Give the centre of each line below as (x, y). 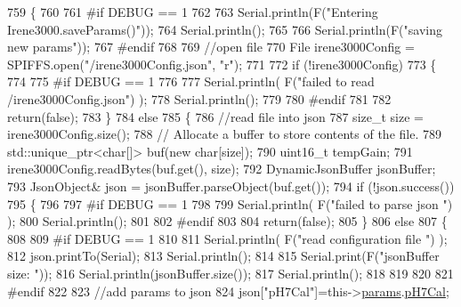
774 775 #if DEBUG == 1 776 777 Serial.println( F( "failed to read (191, 81)
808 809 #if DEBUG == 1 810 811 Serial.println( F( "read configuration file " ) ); (227, 238)
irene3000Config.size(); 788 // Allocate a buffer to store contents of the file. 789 (224, 134)
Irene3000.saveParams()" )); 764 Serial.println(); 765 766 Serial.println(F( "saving (225, 29)
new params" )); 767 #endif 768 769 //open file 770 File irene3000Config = (211, 47)
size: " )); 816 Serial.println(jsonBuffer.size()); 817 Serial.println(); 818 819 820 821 (230, 273)
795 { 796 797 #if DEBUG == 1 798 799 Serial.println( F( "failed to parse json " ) (230, 203)
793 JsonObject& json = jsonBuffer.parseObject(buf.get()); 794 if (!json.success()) (231, 186)
